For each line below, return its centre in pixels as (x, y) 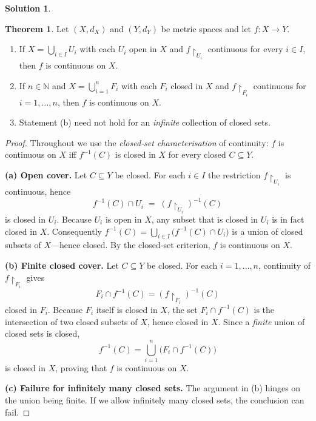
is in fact (288, 219)
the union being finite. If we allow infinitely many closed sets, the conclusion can (155, 400)
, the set (182, 309)
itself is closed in (127, 309)
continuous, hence (38, 191)
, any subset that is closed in (205, 219)
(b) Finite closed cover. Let (62, 265)
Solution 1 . (28, 8)
